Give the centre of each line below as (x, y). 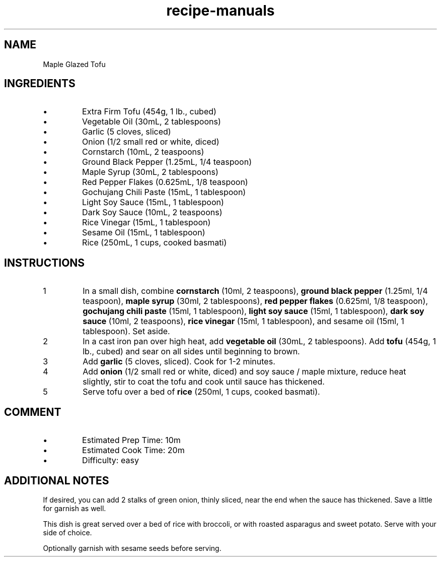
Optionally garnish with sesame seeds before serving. (132, 548)
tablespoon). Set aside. (126, 331)
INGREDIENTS (40, 84)
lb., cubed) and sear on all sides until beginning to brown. (191, 352)
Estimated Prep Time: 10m (131, 440)
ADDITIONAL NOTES (57, 480)
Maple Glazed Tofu (74, 64)
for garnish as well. (75, 508)
